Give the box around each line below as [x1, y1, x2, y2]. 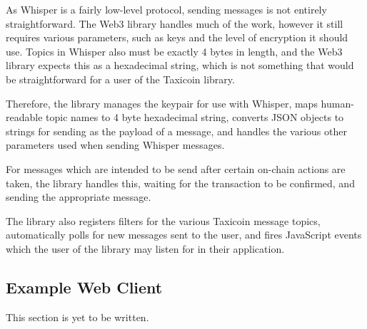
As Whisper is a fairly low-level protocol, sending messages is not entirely [6, 2, 327, 16]
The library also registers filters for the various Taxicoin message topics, [6, 213, 321, 228]
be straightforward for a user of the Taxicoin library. [6, 71, 235, 86]
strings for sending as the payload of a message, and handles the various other [6, 123, 347, 138]
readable [6, 110, 43, 125]
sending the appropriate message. [6, 189, 151, 204]
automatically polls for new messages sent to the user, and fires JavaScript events [6, 227, 362, 242]
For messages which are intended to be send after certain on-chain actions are [6, 161, 346, 176]
